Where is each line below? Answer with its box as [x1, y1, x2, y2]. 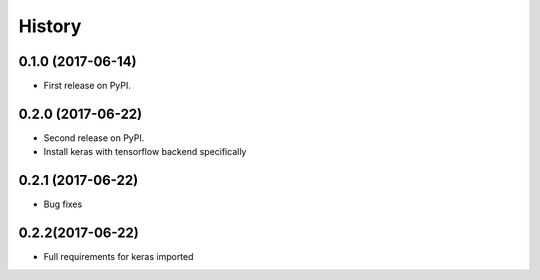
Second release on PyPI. [43, 131, 145, 144]
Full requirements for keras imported [43, 251, 194, 263]
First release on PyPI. [43, 80, 132, 92]
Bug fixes [43, 198, 83, 210]
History [18, 15, 82, 37]
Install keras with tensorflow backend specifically [43, 146, 247, 158]
